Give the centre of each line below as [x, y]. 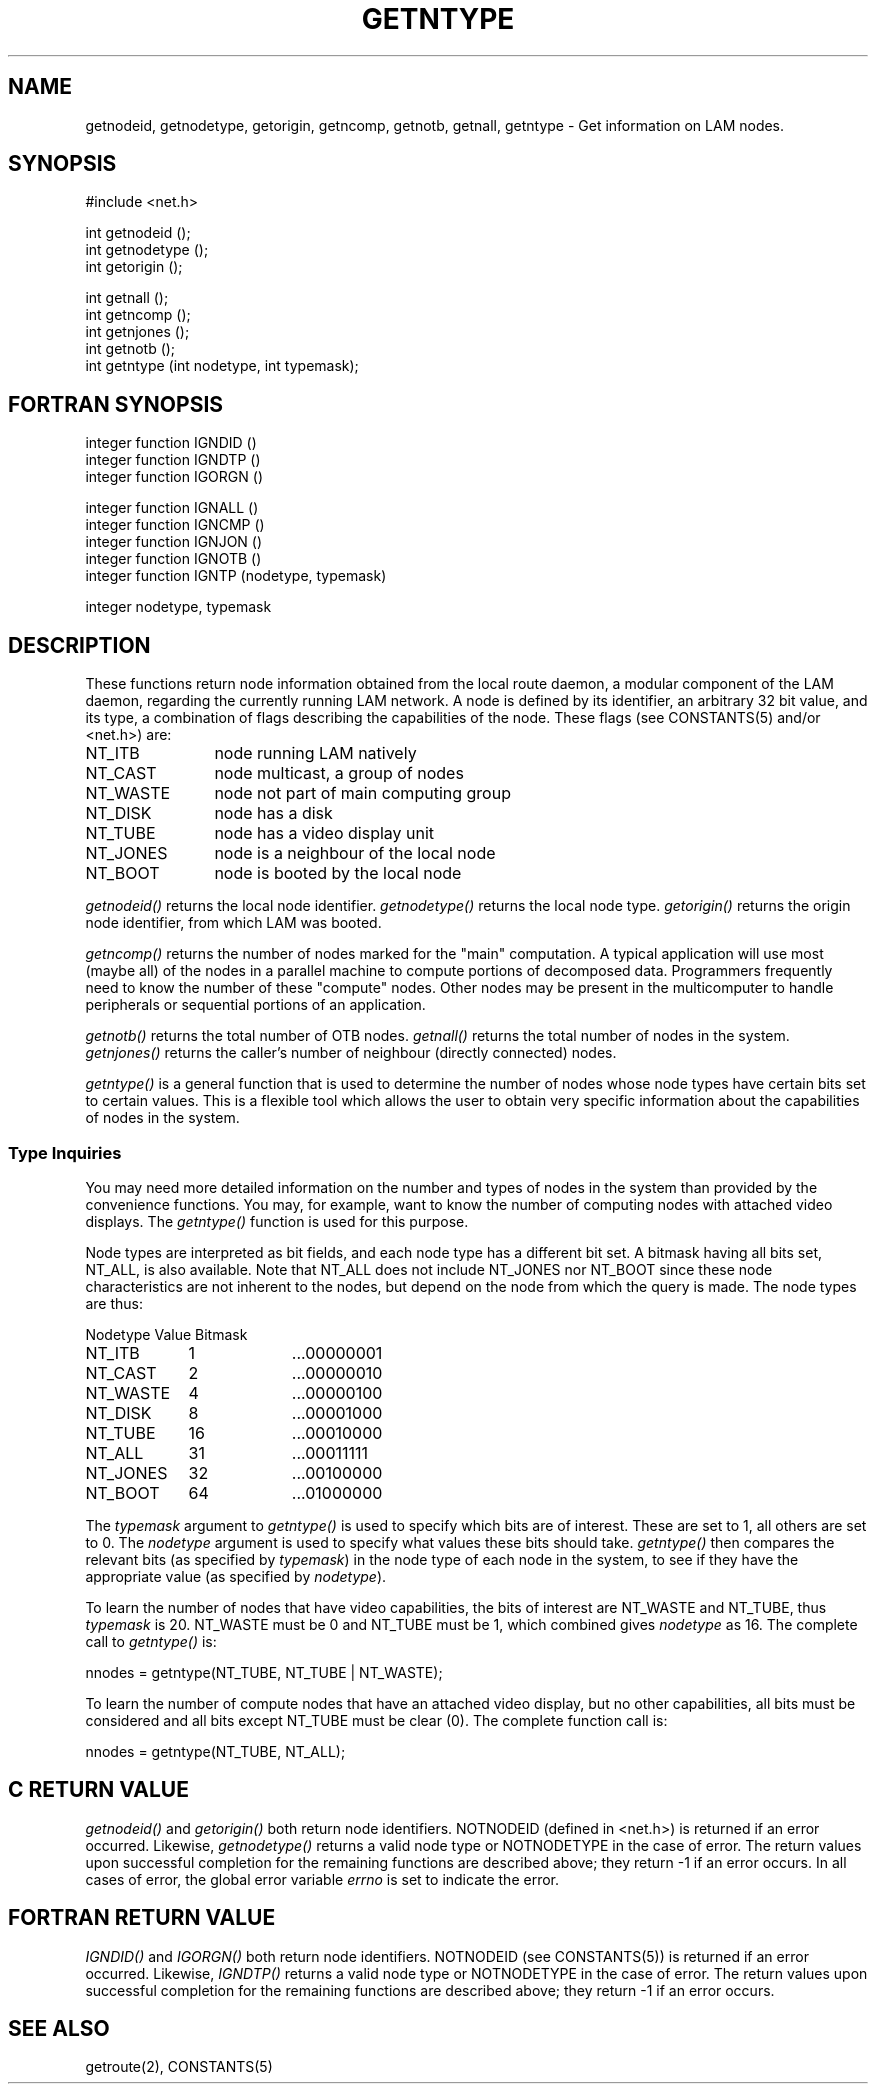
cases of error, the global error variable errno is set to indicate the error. [322, 1879]
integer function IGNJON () [174, 542]
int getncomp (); [138, 315]
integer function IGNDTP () [173, 460]
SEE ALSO [59, 2028]
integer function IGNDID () [171, 443]
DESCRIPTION [79, 645]
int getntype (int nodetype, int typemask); [222, 366]
